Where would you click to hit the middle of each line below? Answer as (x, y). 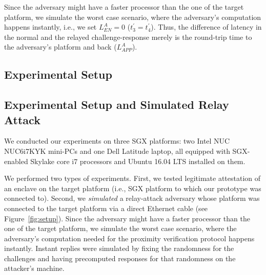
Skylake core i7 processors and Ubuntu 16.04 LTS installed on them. (138, 161)
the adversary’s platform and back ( (60, 47)
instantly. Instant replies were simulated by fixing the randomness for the (119, 248)
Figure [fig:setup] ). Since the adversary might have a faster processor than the (127, 218)
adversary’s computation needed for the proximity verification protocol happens (129, 238)
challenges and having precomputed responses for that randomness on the (120, 258)
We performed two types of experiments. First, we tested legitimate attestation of (132, 178)
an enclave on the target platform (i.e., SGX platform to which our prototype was (133, 188)
